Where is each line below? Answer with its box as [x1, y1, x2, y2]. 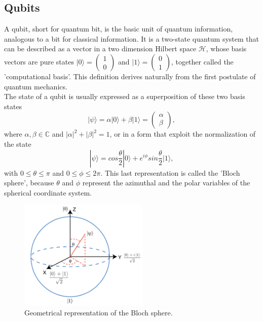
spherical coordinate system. [4, 187, 92, 198]
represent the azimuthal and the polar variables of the [82, 177, 250, 188]
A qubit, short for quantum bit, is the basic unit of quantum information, [4, 23, 233, 34]
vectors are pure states [4, 56, 74, 67]
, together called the [171, 56, 234, 67]
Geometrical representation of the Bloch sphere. [24, 307, 173, 318]
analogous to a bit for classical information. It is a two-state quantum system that [4, 33, 259, 44]
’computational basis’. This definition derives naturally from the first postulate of [4, 71, 256, 81]
